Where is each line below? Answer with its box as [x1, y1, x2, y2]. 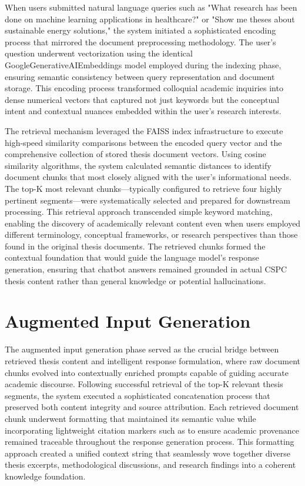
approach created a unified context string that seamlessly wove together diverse [5, 447, 290, 459]
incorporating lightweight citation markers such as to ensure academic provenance [5, 424, 300, 436]
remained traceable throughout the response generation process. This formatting [5, 435, 294, 448]
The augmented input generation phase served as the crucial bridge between [5, 343, 279, 355]
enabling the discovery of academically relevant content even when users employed [5, 217, 301, 229]
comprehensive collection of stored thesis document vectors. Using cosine [5, 148, 266, 160]
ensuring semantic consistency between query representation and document [5, 70, 275, 82]
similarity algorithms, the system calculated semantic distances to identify [5, 159, 272, 171]
